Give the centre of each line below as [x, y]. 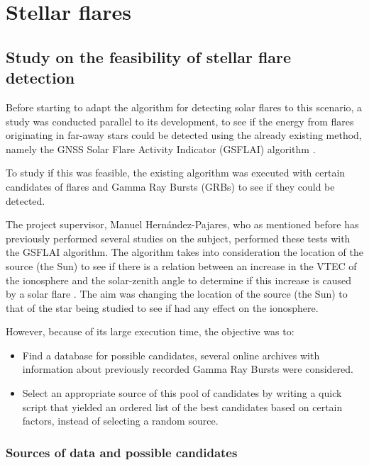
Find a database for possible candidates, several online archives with [171, 355]
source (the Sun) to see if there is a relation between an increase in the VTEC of [181, 265]
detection [40, 78]
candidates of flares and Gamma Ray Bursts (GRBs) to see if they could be [170, 186]
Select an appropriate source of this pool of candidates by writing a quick [182, 393]
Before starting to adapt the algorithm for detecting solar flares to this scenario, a [184, 107]
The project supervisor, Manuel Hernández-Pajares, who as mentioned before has [182, 224]
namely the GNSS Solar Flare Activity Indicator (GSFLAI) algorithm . [161, 149]
